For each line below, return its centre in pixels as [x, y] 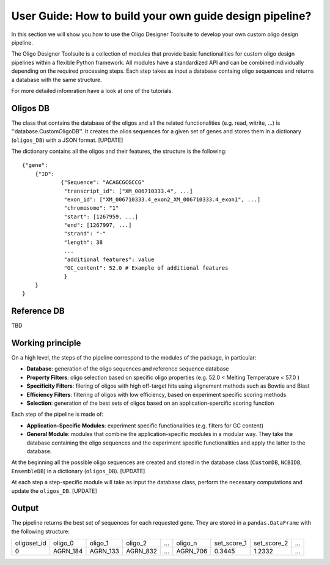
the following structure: [41, 531]
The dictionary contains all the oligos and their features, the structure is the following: [119, 151]
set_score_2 [271, 543]
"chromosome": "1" [91, 208]
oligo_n [187, 543]
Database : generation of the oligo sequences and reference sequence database [128, 369]
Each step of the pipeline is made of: [57, 414]
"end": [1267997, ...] [98, 225]
